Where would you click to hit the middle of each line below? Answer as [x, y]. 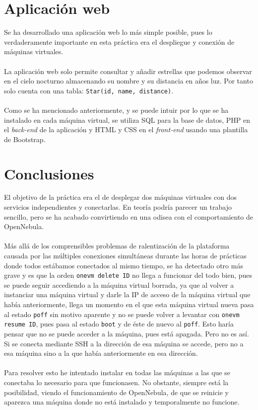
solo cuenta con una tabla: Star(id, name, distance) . [89, 90]
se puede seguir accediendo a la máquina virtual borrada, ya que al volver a [119, 285]
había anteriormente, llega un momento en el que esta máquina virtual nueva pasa [129, 304]
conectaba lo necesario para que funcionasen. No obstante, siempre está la [116, 382]
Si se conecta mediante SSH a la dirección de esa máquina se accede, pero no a [124, 343]
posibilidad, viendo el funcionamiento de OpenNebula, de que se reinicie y [116, 392]
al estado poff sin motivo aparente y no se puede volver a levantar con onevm [122, 314]
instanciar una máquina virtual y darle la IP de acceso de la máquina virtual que [127, 294]
